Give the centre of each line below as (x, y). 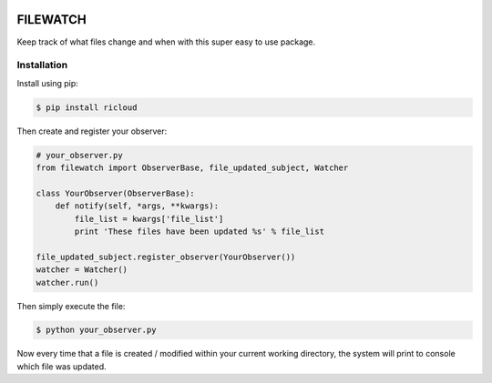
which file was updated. (61, 366)
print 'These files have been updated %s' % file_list (200, 231)
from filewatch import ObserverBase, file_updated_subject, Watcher (192, 168)
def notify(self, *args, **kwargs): (137, 206)
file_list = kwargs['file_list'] (149, 219)
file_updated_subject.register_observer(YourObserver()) (166, 257)
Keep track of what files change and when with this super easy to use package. (166, 42)
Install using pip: (48, 83)
